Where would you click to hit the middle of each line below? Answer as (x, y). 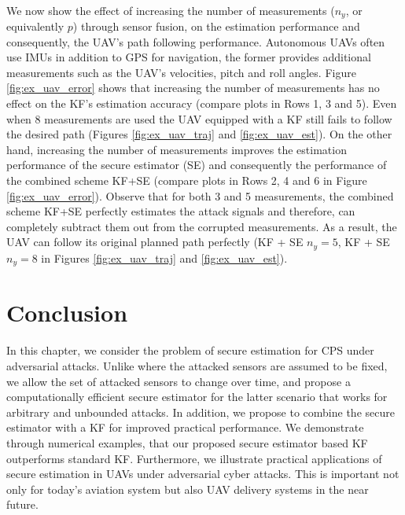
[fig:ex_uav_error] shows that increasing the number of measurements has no (193, 88)
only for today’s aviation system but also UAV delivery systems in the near (188, 489)
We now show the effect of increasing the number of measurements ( (171, 10)
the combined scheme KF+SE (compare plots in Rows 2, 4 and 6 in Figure (187, 180)
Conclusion (67, 313)
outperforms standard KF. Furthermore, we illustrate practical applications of (194, 458)
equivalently (35, 26)
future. (22, 504)
